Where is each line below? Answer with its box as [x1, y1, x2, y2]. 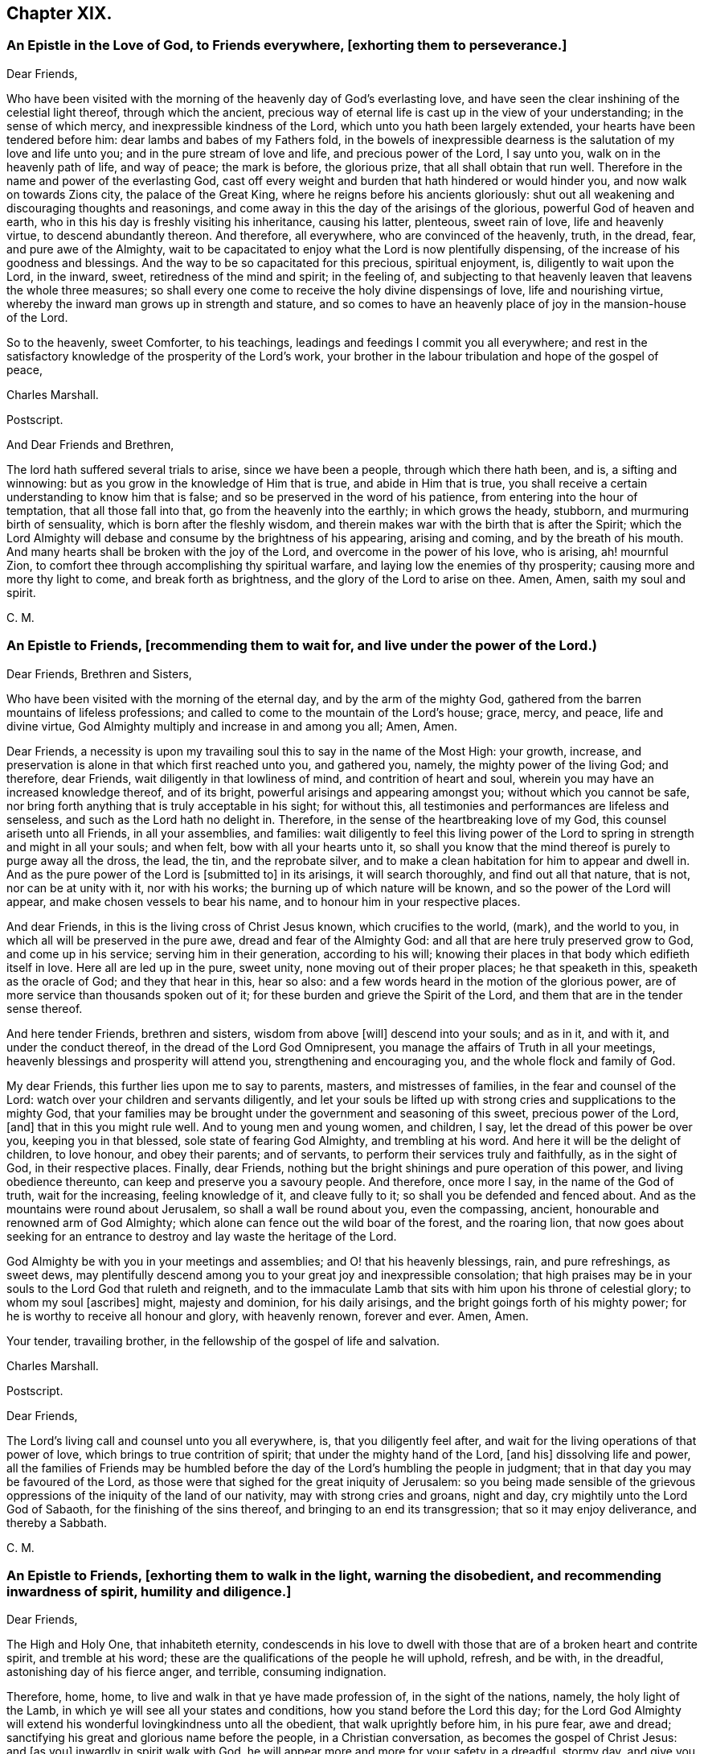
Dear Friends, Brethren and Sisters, [6, 666, 192, 681]
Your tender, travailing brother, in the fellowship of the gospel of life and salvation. [6, 1333, 440, 1348]
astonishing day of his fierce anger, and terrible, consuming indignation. [6, 1665, 387, 1679]
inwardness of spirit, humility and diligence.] [6, 1583, 292, 1600]
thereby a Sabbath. [6, 1515, 108, 1530]
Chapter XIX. [6, 3, 113, 23]
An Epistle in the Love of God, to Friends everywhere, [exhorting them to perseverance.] [6, 37, 567, 54]
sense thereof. [6, 1001, 83, 1015]
